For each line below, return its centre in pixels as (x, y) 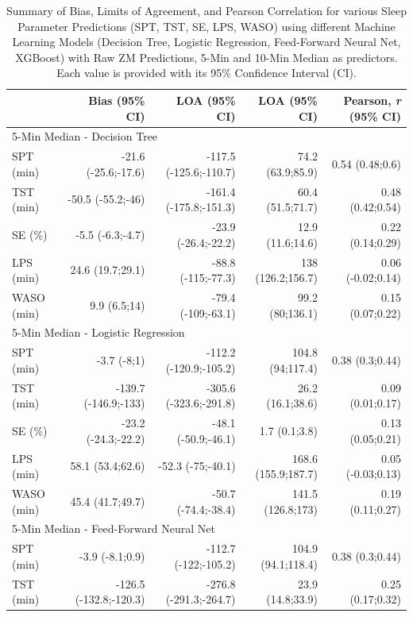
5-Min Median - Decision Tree (85, 136)
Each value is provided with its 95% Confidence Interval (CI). (206, 73)
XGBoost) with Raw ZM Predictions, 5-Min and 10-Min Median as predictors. (206, 57)
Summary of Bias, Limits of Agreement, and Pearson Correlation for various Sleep (206, 10)
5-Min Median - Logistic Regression (98, 332)
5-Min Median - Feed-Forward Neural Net (114, 528)
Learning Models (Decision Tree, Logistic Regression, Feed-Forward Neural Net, (206, 42)
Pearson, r (372, 100)
